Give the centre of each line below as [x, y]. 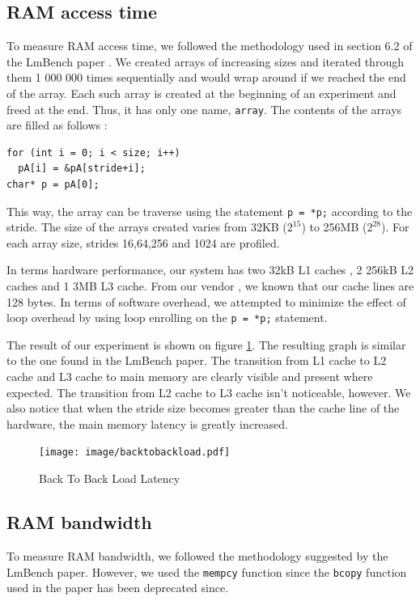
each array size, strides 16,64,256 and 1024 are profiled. [143, 242]
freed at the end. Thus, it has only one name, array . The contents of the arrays [204, 109]
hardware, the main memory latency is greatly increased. [147, 423]
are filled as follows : [57, 125]
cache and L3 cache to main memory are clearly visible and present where [190, 377]
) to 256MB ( [334, 227]
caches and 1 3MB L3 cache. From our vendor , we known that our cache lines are [210, 286]
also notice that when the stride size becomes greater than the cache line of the [203, 408]
